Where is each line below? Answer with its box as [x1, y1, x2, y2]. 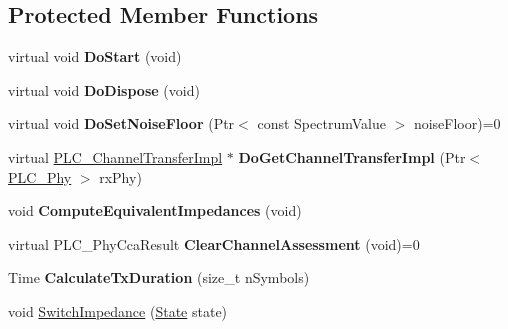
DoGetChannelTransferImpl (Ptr [238, 146, 466, 167]
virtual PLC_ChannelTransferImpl [8, 146, 223, 167]
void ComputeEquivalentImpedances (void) [8, 200, 302, 221]
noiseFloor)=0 [413, 113, 501, 134]
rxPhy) [99, 166, 142, 187]
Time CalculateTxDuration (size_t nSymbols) [8, 267, 310, 288]
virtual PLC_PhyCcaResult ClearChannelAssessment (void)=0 [8, 233, 420, 254]
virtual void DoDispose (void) [8, 79, 200, 100]
